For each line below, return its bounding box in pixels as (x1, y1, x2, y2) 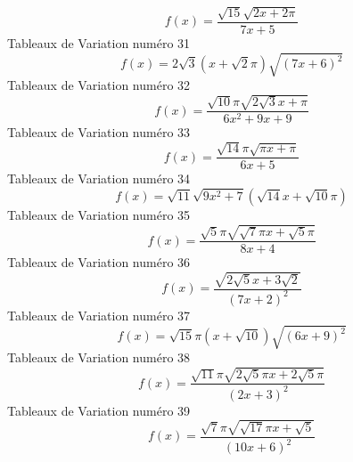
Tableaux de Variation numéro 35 (7, 206, 191, 224)
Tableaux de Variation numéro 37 (7, 305, 191, 324)
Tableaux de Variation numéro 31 (7, 33, 191, 52)
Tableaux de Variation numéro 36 (7, 253, 191, 272)
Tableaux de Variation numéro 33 (7, 123, 191, 142)
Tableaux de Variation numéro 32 (7, 75, 191, 93)
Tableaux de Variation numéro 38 (7, 348, 191, 367)
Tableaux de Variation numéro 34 (7, 169, 191, 188)
